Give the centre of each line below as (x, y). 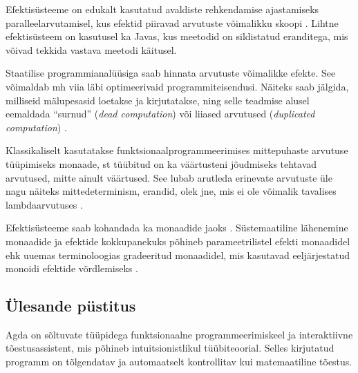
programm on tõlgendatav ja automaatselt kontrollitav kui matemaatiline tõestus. (179, 362)
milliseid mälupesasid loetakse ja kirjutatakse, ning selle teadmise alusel (158, 100)
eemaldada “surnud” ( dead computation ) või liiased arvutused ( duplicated (160, 114)
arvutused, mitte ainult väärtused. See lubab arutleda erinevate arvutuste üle (169, 177)
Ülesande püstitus (71, 306)
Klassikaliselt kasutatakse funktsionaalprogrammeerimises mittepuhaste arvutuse (177, 150)
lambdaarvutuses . (44, 204)
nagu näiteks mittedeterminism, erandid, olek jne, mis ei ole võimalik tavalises (171, 191)
